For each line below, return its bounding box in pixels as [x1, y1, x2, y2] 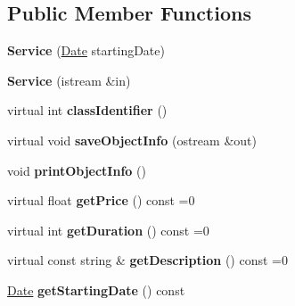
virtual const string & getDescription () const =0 [7, 251, 288, 269]
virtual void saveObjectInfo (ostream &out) [7, 130, 257, 149]
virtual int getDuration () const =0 [7, 220, 209, 239]
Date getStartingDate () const [7, 280, 185, 299]
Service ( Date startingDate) [7, 41, 165, 60]
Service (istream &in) [7, 70, 131, 89]
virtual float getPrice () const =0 [7, 191, 195, 210]
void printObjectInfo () [7, 161, 146, 179]
